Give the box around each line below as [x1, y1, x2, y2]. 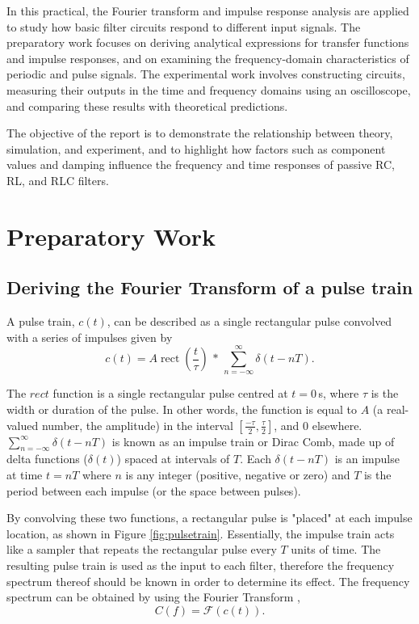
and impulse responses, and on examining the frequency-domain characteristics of [6, 49, 409, 66]
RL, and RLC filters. [6, 171, 109, 188]
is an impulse [334, 450, 400, 467]
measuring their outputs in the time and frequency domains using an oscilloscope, [6, 81, 411, 98]
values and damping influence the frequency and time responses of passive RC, [6, 156, 395, 173]
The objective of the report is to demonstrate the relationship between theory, [6, 124, 393, 141]
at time [6, 466, 43, 483]
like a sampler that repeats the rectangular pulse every [6, 541, 277, 558]
